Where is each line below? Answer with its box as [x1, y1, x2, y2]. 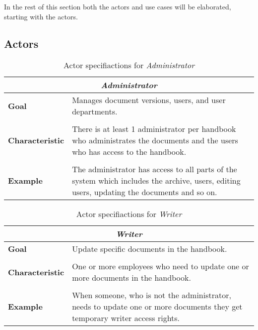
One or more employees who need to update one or [72, 260, 249, 272]
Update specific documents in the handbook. [72, 243, 227, 255]
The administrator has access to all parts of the [72, 163, 237, 175]
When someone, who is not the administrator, [72, 289, 231, 301]
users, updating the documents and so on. [72, 186, 217, 198]
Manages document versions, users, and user [72, 94, 226, 106]
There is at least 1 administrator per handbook [72, 123, 236, 135]
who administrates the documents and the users [72, 134, 238, 146]
